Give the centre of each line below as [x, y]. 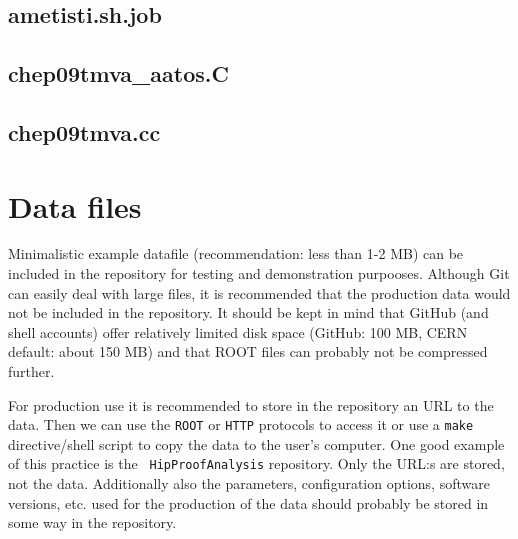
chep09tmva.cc [84, 131]
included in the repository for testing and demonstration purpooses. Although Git [259, 273]
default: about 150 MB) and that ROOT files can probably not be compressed [248, 351]
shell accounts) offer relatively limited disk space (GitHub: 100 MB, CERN [238, 331]
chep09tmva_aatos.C [118, 73]
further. [31, 371]
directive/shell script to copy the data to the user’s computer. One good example [256, 443]
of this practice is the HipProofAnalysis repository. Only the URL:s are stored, [256, 463]
